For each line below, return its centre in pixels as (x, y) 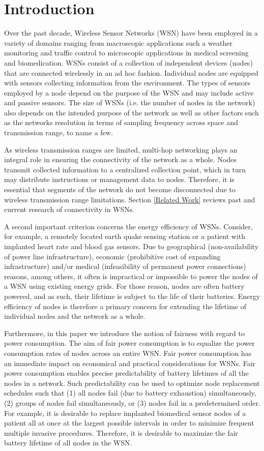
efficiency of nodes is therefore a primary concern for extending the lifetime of (125, 306)
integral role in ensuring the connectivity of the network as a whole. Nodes (120, 159)
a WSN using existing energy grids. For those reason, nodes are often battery (124, 286)
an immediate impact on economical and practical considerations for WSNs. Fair (130, 363)
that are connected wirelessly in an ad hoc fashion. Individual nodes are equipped (131, 72)
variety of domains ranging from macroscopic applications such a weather (118, 42)
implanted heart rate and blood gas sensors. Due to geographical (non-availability (131, 246)
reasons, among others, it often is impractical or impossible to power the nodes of (131, 276)
